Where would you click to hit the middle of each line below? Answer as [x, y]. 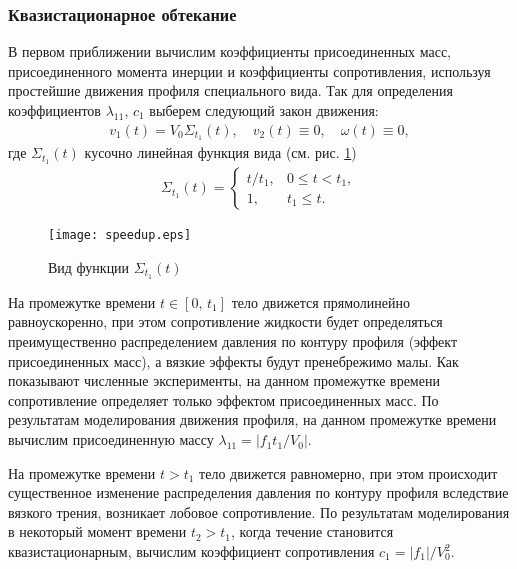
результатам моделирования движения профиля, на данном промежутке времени [252, 419]
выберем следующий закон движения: [264, 110]
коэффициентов [54, 110]
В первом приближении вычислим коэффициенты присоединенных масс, [230, 51]
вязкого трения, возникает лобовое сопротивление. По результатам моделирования [259, 511]
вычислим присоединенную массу [111, 439]
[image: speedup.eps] [120, 235]
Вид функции [89, 267]
